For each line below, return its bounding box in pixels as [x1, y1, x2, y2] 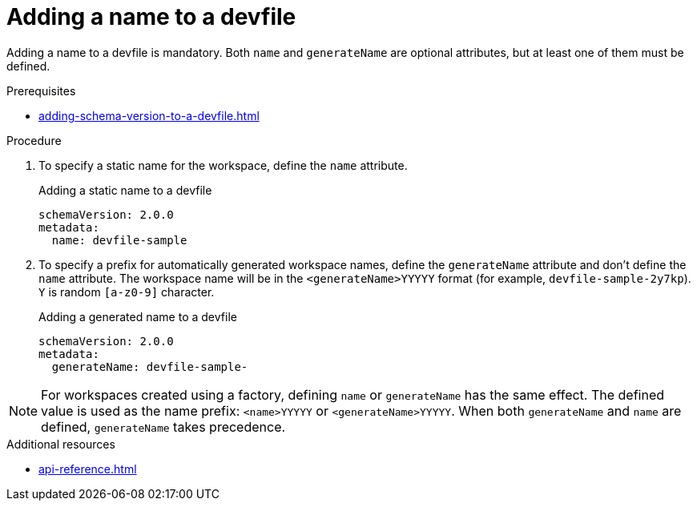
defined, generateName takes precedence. [41, 418, 286, 435]
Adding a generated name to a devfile [38, 309, 237, 324]
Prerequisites [6, 83, 76, 98]
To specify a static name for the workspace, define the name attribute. [38, 158, 408, 172]
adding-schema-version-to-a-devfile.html [38, 108, 260, 123]
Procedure [6, 133, 62, 147]
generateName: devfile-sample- [51, 360, 248, 373]
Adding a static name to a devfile [38, 183, 212, 197]
